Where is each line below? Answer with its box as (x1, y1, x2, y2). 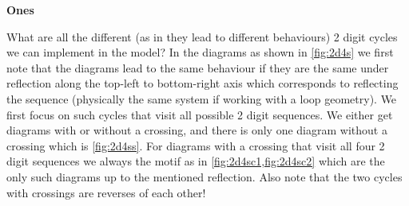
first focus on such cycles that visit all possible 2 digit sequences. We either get (6, 106, 393, 122)
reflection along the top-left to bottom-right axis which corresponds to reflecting (6, 75, 399, 91)
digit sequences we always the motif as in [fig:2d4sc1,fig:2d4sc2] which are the (6, 153, 385, 169)
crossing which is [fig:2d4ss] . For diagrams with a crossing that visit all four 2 (6, 137, 385, 154)
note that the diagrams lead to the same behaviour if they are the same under (6, 59, 389, 76)
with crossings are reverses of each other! (6, 184, 206, 200)
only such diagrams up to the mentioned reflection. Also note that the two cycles (6, 168, 403, 185)
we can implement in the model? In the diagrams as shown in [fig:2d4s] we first (6, 44, 394, 60)
